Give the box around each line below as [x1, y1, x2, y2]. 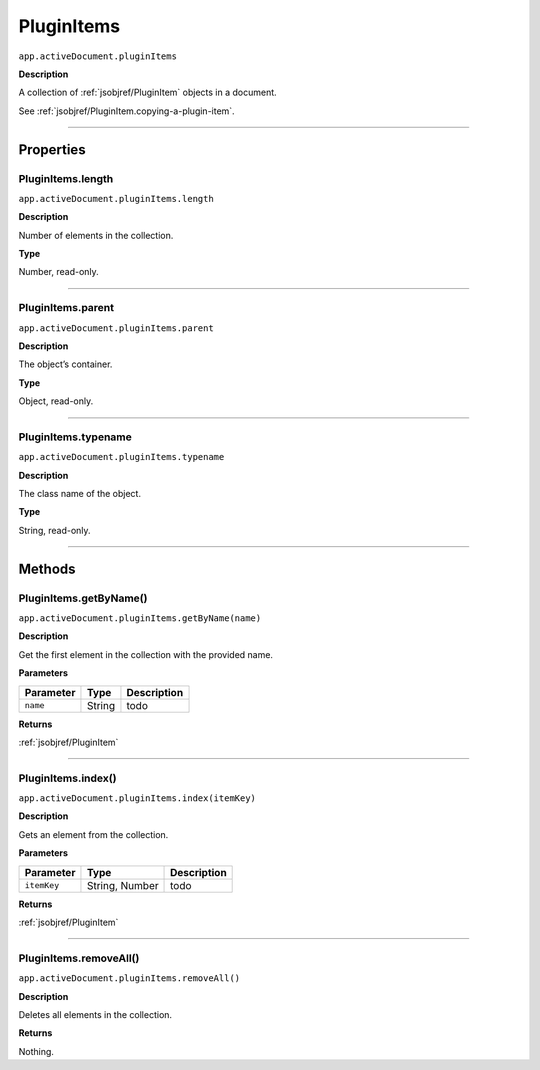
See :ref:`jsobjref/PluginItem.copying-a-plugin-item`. [18, 105, 235, 117]
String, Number [86, 878, 159, 892]
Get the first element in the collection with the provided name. [18, 648, 274, 660]
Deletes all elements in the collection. [18, 1008, 173, 1020]
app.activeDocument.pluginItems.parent [18, 322, 214, 334]
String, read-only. [18, 524, 91, 536]
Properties [18, 141, 86, 158]
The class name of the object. [18, 488, 142, 500]
